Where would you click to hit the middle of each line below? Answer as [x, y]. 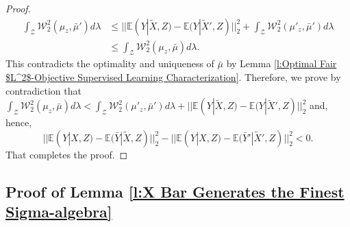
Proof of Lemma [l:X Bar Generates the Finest [175, 191]
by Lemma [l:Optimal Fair [282, 63]
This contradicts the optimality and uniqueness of [110, 63]
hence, [19, 122]
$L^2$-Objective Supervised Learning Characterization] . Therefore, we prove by [173, 77]
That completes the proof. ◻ [67, 154]
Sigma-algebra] [59, 212]
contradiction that [43, 90]
